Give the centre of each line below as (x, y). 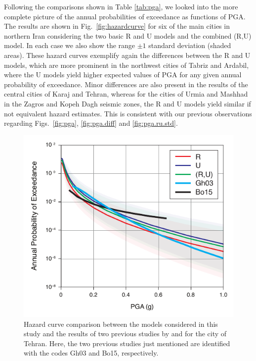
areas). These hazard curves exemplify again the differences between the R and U (127, 55)
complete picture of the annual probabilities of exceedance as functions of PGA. (125, 16)
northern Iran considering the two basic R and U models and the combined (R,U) (128, 35)
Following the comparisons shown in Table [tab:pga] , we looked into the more (121, 6)
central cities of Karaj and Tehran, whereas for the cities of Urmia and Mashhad (126, 94)
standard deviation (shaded (190, 45)
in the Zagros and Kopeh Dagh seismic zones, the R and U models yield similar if (128, 103)
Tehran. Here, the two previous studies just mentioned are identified (127, 343)
